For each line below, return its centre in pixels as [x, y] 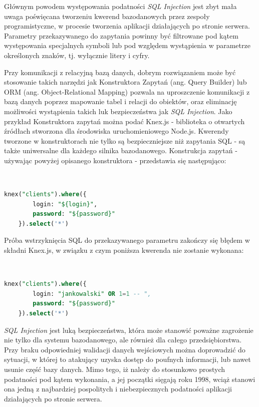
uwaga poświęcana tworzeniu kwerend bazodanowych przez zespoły [107, 16]
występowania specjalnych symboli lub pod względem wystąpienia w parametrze [127, 45]
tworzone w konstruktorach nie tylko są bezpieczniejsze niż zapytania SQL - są [125, 140]
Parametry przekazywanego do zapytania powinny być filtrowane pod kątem [121, 35]
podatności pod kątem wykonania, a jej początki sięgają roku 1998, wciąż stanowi [130, 379]
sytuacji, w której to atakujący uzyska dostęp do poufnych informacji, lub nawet [127, 359]
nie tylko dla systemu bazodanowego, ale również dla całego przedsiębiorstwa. [123, 340]
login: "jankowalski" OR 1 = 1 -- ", [92, 294]
